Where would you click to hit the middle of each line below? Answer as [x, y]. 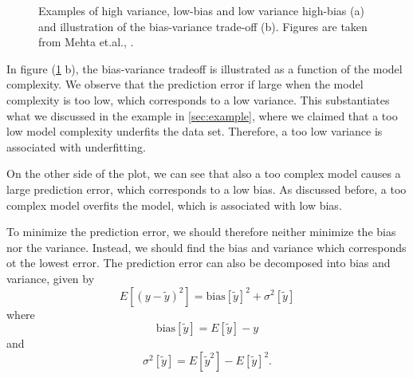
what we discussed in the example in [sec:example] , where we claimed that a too [202, 115]
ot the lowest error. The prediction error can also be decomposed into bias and [199, 263]
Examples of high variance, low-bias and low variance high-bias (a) [201, 10]
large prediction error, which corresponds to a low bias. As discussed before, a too [206, 189]
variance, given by [51, 278]
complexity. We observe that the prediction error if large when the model [185, 84]
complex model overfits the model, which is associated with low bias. [174, 205]
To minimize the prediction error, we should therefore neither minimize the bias [201, 232]
